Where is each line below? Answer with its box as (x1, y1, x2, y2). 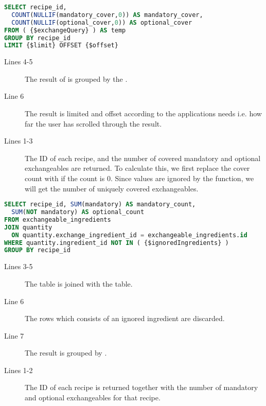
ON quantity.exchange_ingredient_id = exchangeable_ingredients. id (11, 231, 247, 239)
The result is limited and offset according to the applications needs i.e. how (25, 108, 262, 119)
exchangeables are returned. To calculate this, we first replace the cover (25, 163, 250, 173)
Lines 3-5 (4, 261, 33, 272)
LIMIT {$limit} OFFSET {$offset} (4, 42, 118, 49)
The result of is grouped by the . (25, 73, 128, 84)
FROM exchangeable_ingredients (4, 216, 111, 223)
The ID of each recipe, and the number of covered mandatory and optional (25, 152, 261, 163)
